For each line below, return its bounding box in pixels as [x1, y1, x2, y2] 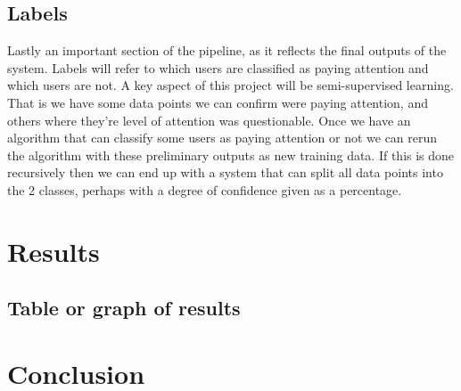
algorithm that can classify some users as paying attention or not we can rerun [7, 128, 438, 147]
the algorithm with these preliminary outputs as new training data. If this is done [7, 145, 455, 164]
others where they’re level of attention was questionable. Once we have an [7, 110, 411, 129]
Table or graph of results [7, 294, 241, 322]
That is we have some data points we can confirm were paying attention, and [7, 93, 428, 111]
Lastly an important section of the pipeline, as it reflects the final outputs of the [7, 41, 447, 60]
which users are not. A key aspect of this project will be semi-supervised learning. [7, 76, 454, 94]
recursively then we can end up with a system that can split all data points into [7, 163, 443, 182]
